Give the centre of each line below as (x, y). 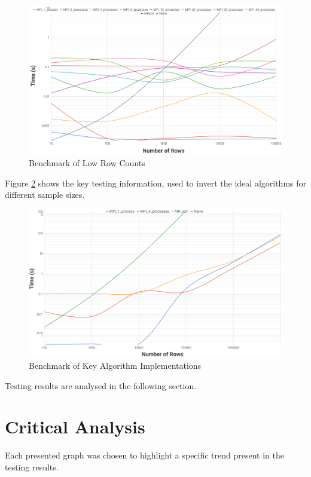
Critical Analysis (75, 426)
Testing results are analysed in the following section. (101, 385)
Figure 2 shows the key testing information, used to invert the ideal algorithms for (156, 183)
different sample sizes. (45, 195)
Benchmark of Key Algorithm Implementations (115, 365)
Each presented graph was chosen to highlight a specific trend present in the (144, 455)
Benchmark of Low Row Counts (87, 162)
